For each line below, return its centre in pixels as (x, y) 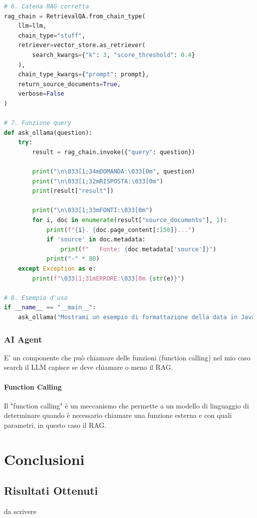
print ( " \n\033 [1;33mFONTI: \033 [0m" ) (92, 210)
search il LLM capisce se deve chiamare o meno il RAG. (88, 367)
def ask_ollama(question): (48, 133)
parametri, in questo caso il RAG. (55, 425)
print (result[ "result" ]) (73, 191)
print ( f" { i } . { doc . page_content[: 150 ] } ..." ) (121, 230)
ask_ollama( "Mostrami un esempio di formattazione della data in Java (137, 317)
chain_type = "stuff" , (52, 35)
